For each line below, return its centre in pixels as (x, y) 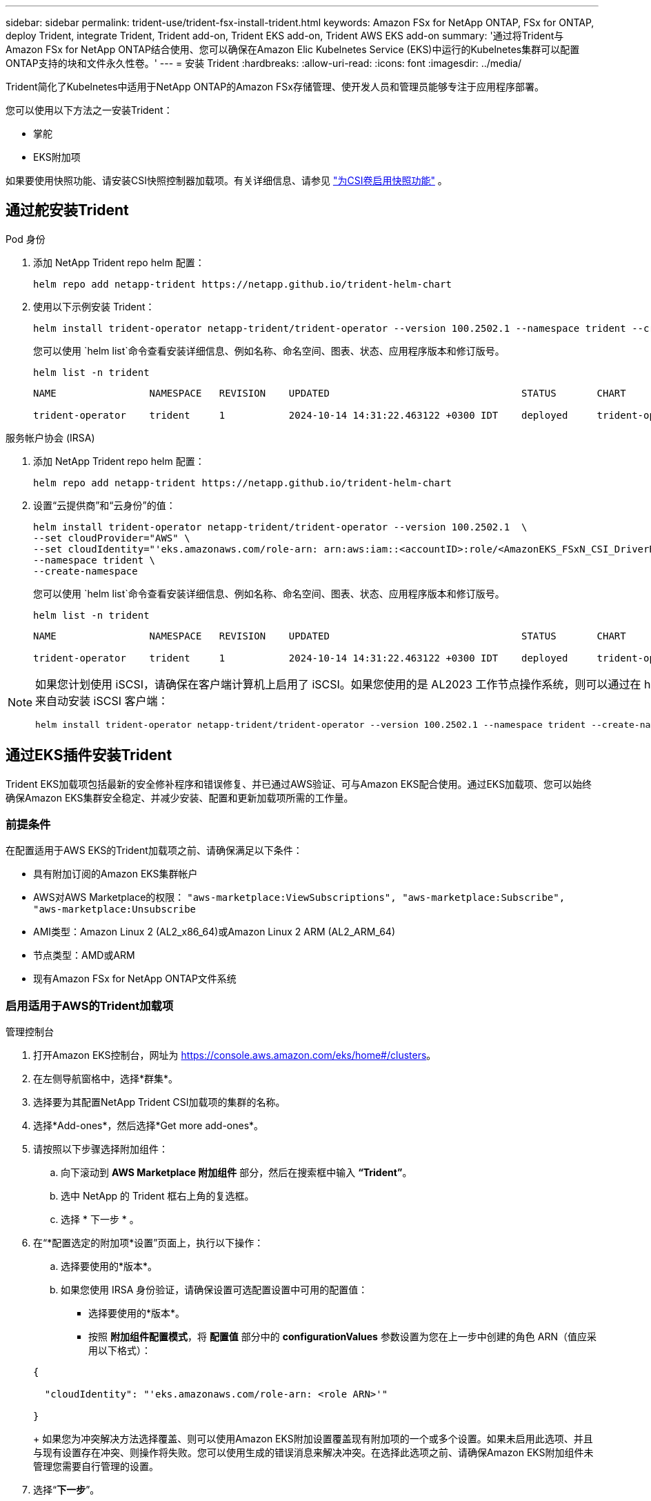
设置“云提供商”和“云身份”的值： (104, 505)
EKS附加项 (57, 157)
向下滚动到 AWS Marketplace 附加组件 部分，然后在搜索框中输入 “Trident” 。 (237, 1173)
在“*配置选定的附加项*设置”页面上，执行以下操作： (149, 1243)
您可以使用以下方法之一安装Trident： (89, 110)
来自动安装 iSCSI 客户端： (102, 700)
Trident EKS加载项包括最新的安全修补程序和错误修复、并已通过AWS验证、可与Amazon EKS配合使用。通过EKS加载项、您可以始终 (299, 784)
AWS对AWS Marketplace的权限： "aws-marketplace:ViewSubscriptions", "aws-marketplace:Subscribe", (299, 897)
